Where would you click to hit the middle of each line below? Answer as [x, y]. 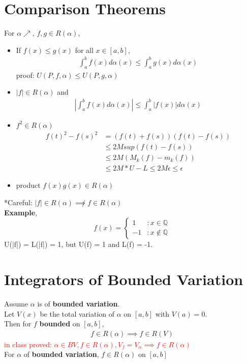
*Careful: [18, 202]
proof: [25, 75]
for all [84, 50]
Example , [21, 212]
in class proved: [28, 344]
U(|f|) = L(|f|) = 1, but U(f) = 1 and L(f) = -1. [79, 244]
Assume [16, 303]
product [28, 185]
